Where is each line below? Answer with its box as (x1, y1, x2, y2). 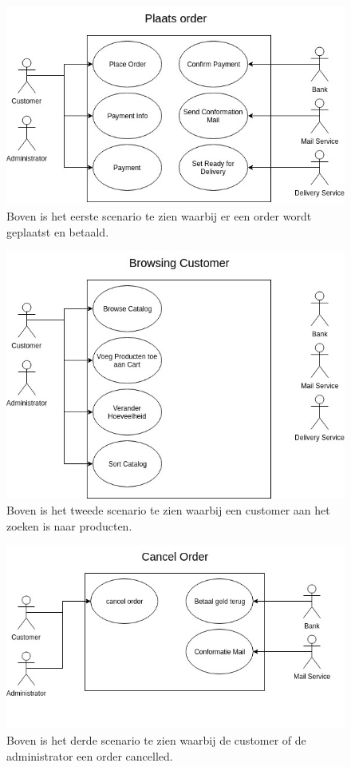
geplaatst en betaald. (6, 223, 109, 240)
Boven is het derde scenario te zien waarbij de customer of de (6, 732, 306, 748)
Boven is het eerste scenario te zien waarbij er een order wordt (6, 207, 312, 224)
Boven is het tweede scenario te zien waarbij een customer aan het (6, 501, 330, 518)
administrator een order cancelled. (6, 747, 173, 764)
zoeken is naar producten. (6, 517, 132, 534)
